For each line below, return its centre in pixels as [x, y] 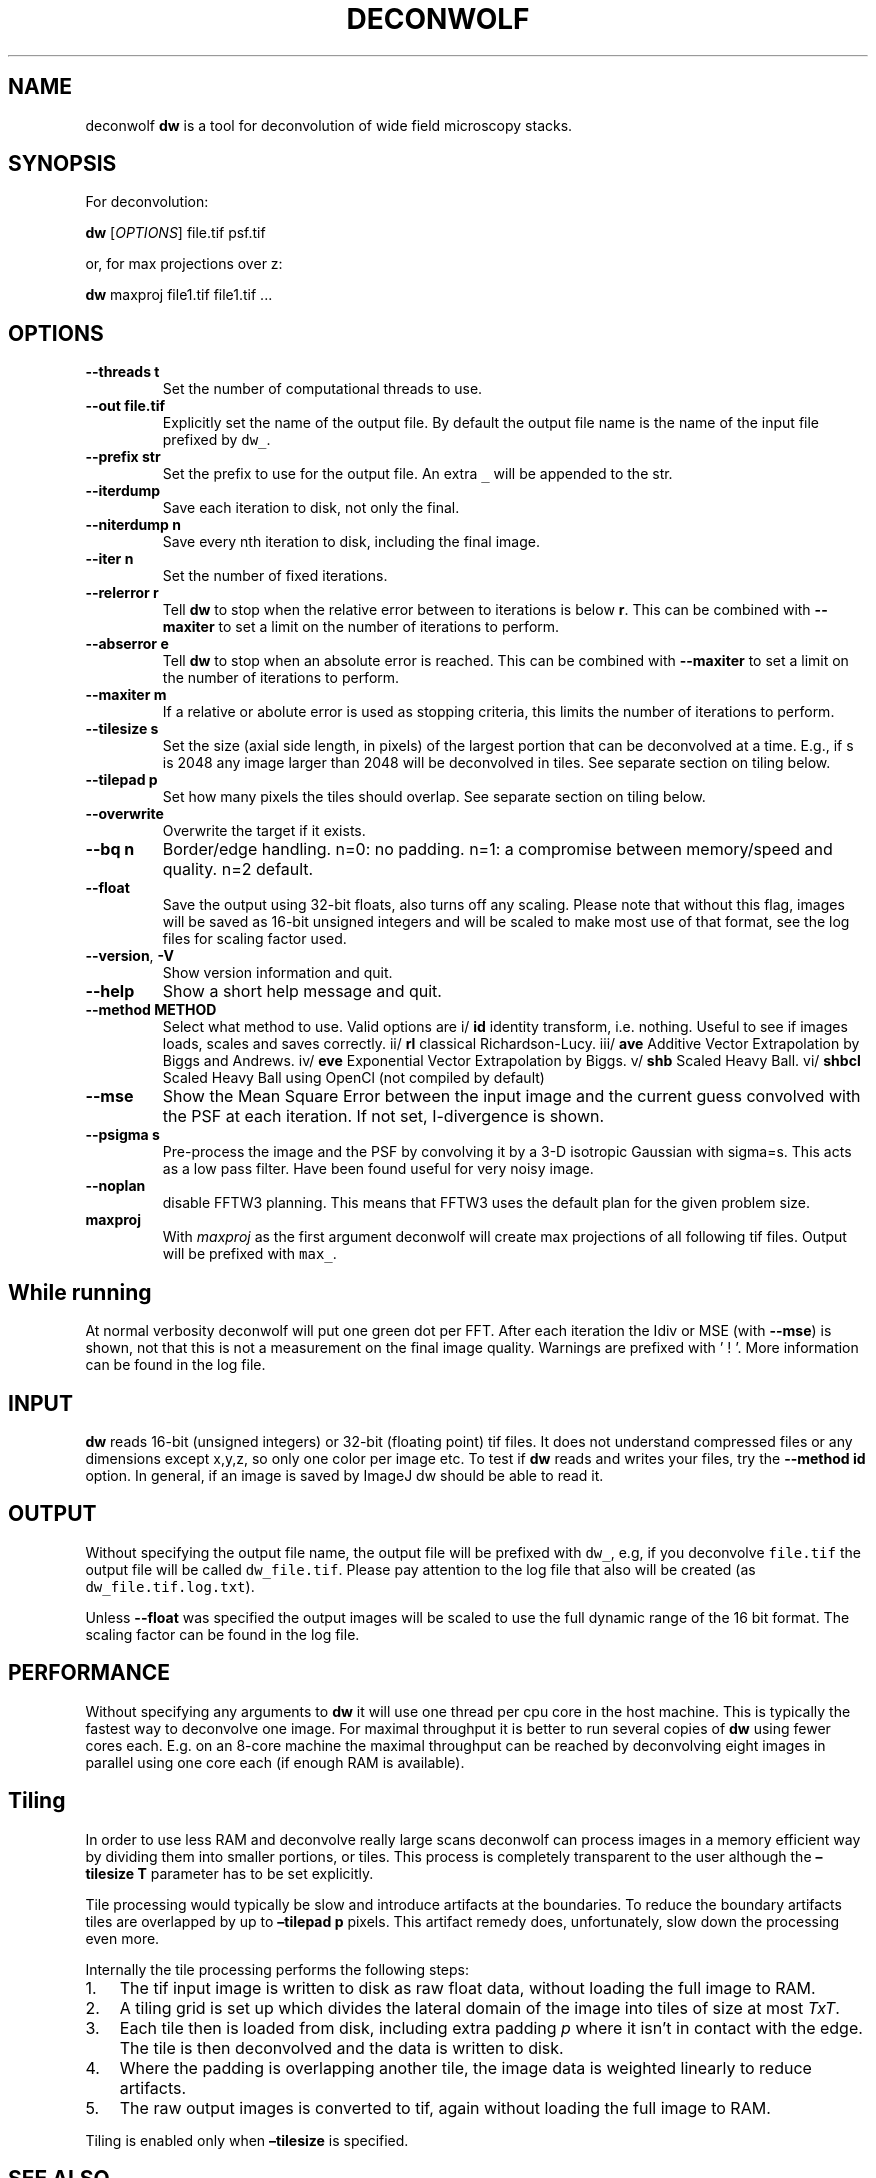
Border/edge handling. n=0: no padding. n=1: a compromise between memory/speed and [497, 849]
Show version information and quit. [277, 973]
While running [80, 1292]
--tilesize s [122, 729]
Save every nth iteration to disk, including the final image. [351, 542]
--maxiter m [126, 695]
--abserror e [127, 644]
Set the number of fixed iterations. [275, 576]
